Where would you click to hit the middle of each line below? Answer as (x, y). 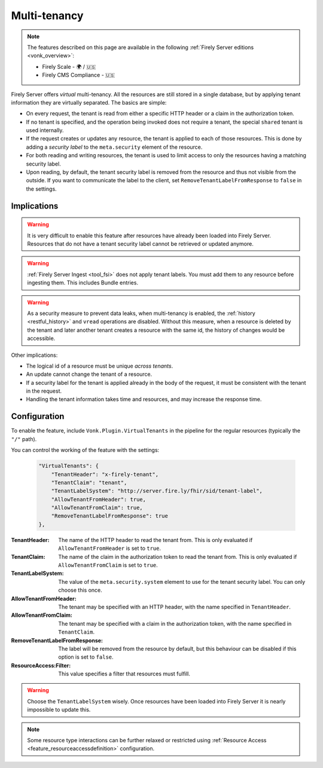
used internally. (45, 130)
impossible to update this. (59, 710)
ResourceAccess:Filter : (41, 665)
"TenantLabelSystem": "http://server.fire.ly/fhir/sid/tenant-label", (157, 491)
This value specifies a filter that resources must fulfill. (124, 674)
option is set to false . (86, 657)
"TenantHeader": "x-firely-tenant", (105, 474)
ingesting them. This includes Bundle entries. (83, 283)
